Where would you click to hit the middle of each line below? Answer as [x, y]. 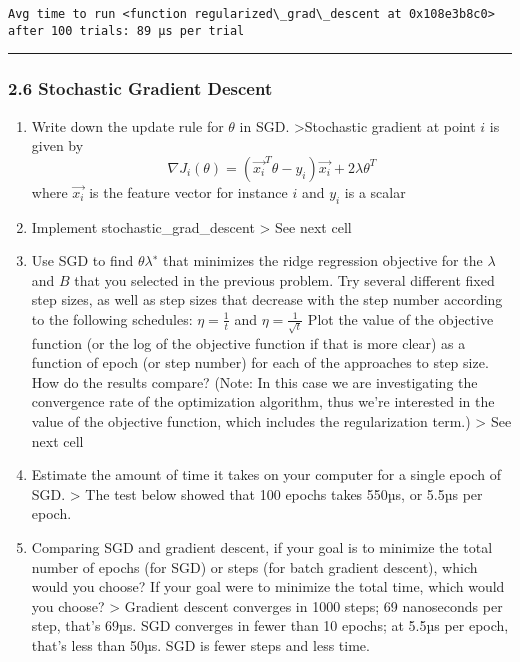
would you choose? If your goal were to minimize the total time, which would [268, 586]
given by [57, 145]
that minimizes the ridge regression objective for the [323, 260]
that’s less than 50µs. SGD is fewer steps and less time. [200, 644]
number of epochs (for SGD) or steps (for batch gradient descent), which [254, 566]
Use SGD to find [82, 260]
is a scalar [375, 191]
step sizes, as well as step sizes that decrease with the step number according [267, 299]
